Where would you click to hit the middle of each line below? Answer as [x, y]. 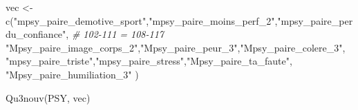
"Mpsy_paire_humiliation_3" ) [72, 74]
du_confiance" [36, 34]
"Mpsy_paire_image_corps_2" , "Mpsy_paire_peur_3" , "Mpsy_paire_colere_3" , [176, 47]
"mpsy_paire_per [315, 20]
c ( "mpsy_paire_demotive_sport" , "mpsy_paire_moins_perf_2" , [142, 20]
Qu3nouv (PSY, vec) [48, 97]
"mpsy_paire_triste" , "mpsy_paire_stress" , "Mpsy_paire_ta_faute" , [149, 61]
